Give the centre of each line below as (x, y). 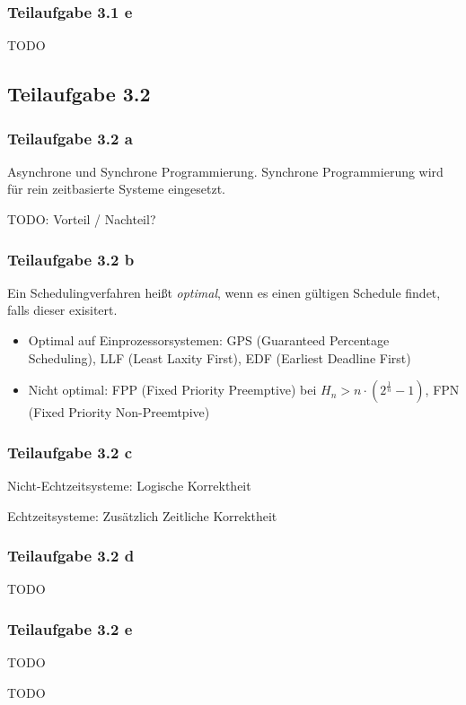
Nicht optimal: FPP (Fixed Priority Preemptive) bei (172, 390)
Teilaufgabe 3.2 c (70, 452)
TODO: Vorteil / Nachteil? (82, 219)
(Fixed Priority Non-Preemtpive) (119, 412)
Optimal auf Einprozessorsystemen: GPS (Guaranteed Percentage (209, 340)
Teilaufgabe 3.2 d (71, 556)
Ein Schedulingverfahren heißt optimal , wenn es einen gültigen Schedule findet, (224, 292)
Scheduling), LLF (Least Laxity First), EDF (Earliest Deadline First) (220, 357)
